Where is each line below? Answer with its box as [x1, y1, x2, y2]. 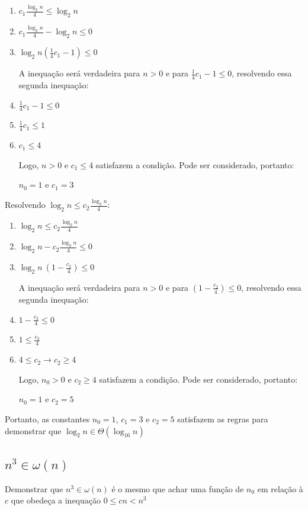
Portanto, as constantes [5, 413, 90, 425]
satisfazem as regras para [177, 413, 268, 425]
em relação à [257, 482, 303, 495]
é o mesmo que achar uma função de [111, 482, 244, 495]
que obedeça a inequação [11, 494, 101, 506]
